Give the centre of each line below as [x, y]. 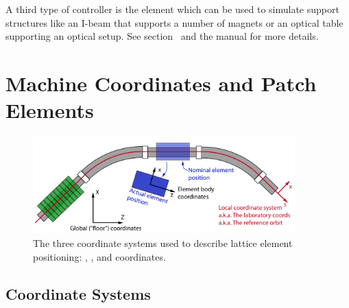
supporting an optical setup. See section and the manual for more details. [162, 36]
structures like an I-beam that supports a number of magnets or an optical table [174, 22]
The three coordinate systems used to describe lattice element [163, 242]
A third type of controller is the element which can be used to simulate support [172, 9]
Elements [50, 110]
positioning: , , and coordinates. [99, 256]
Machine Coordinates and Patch [161, 83]
